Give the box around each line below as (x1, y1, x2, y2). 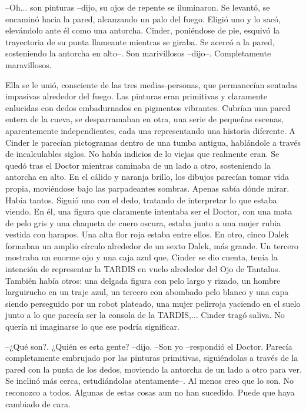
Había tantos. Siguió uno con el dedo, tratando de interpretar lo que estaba (5, 193, 277, 206)
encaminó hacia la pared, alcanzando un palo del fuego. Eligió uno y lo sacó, (5, 12, 281, 25)
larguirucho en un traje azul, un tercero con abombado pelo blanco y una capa (5, 286, 289, 298)
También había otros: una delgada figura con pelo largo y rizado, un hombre (5, 274, 281, 286)
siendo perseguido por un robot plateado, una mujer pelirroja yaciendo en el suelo (5, 297, 301, 309)
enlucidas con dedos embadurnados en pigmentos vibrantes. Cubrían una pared (5, 101, 291, 113)
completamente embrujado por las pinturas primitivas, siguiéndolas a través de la (5, 351, 298, 364)
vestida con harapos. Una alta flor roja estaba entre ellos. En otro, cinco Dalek (5, 228, 289, 240)
